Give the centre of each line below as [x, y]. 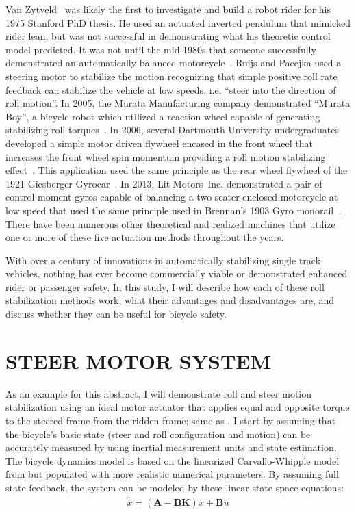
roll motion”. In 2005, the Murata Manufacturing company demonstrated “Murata [178, 103]
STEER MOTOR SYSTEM [139, 360]
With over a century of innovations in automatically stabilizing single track [163, 260]
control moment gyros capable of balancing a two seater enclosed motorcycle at [172, 197]
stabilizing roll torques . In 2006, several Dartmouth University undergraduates [173, 130]
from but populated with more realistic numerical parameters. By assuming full [172, 474]
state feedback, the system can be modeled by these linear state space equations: [175, 487]
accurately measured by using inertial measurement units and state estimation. [171, 447]
